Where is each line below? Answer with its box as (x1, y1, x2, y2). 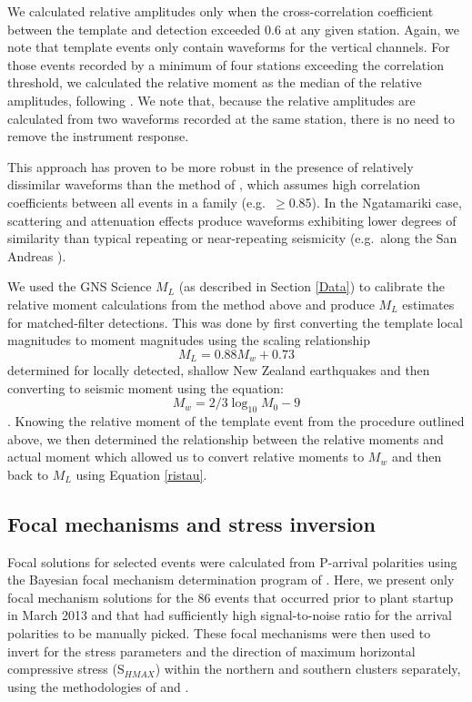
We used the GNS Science (7, 277, 152, 296)
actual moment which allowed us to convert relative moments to (7, 447, 365, 466)
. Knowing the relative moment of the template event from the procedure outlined (7, 412, 465, 431)
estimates (402, 294, 455, 313)
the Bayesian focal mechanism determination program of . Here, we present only (7, 570, 455, 589)
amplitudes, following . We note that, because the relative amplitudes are (7, 90, 416, 109)
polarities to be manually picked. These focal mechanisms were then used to (7, 624, 431, 643)
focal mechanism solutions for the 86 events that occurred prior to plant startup (7, 587, 454, 606)
